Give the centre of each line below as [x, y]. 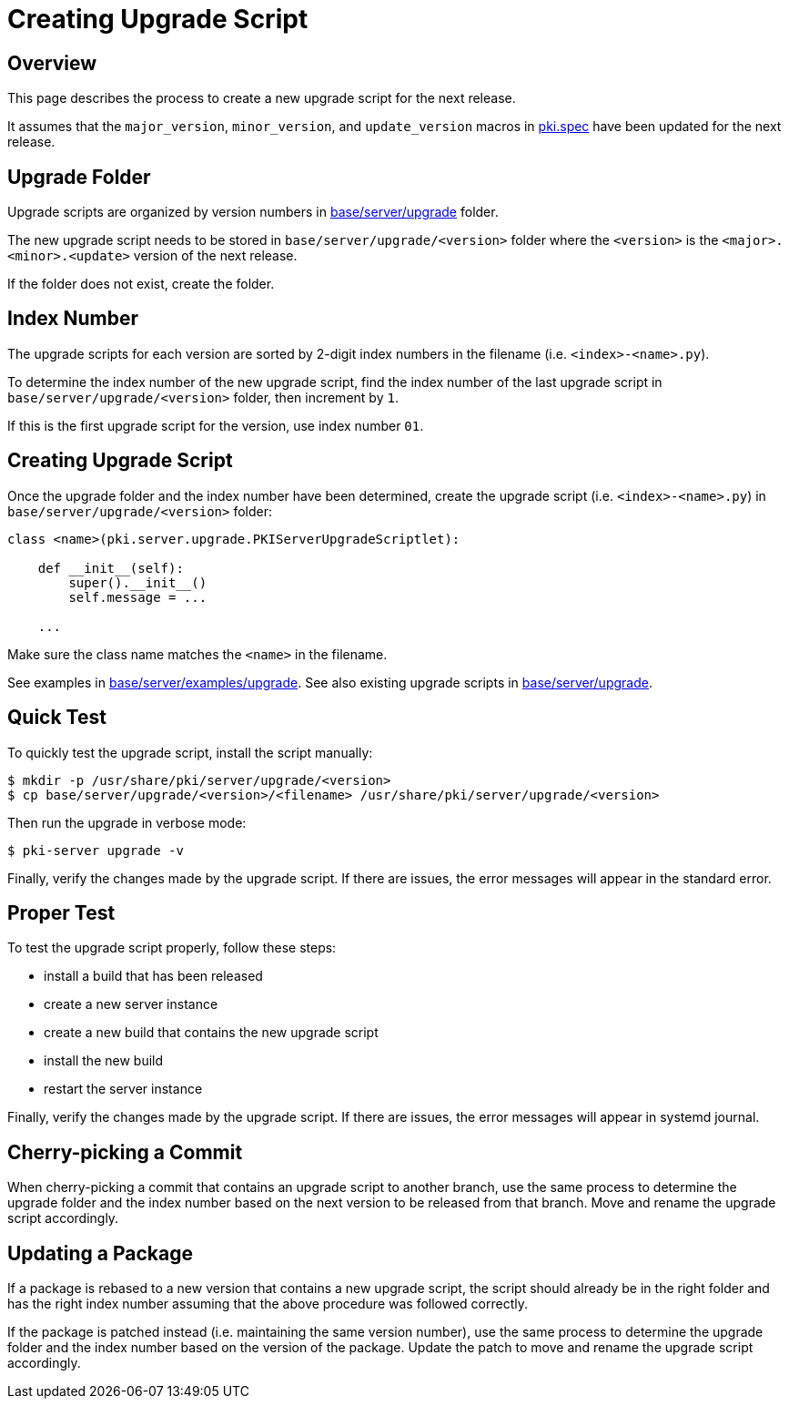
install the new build [104, 1061]
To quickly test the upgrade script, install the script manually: [190, 752]
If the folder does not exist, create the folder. [141, 284]
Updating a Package [100, 1253]
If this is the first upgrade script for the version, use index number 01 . [216, 425]
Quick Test [57, 718]
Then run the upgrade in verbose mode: [127, 822]
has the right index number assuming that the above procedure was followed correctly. [268, 1304]
